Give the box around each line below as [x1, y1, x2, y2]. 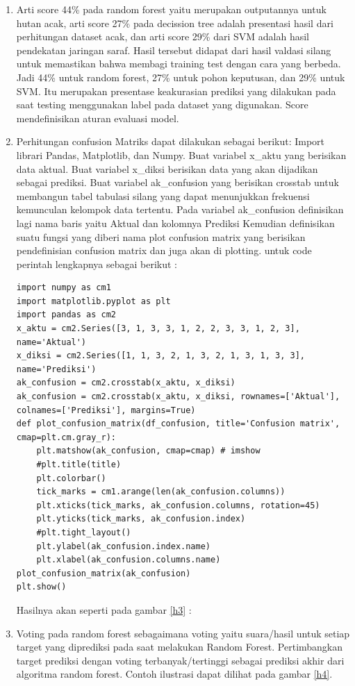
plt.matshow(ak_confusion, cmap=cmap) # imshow [36, 446, 261, 456]
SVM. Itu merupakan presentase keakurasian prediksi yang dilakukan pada [16, 83, 336, 98]
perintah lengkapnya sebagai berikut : [16, 256, 177, 271]
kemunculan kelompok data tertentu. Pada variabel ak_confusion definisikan [16, 202, 344, 217]
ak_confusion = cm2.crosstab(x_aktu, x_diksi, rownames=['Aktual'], [16, 392, 340, 402]
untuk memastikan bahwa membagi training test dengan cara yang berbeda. [16, 56, 341, 71]
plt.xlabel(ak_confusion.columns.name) [36, 555, 221, 565]
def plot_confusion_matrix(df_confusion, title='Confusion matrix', [16, 419, 340, 429]
